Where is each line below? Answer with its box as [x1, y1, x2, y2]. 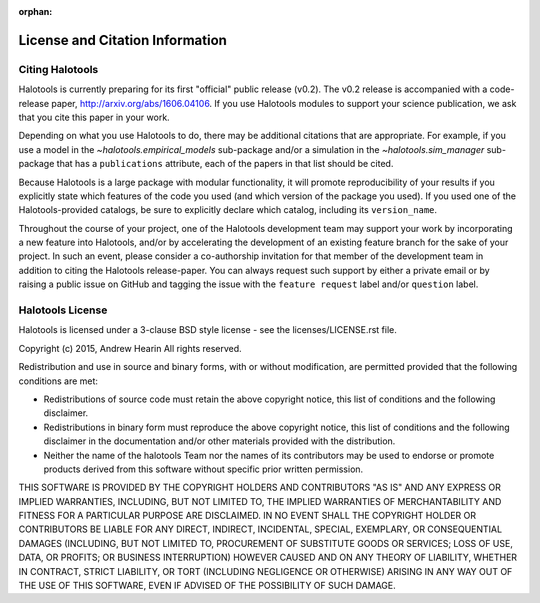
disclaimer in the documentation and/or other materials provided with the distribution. [43, 435, 396, 447]
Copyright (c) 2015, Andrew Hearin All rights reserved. [18, 342, 242, 354]
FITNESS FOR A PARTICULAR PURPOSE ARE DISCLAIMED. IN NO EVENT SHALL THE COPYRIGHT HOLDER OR [18, 510, 477, 522]
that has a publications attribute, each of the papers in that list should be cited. [56, 158, 394, 170]
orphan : [18, 6, 53, 17]
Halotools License [18, 303, 108, 317]
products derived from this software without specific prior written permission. [43, 463, 364, 475]
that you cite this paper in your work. [18, 111, 170, 123]
